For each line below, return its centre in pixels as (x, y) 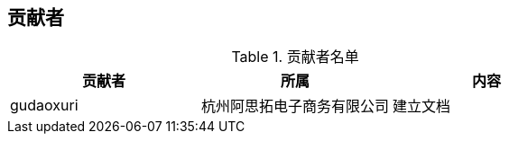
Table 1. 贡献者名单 (295, 57)
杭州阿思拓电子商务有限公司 (296, 106)
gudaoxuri (44, 106)
